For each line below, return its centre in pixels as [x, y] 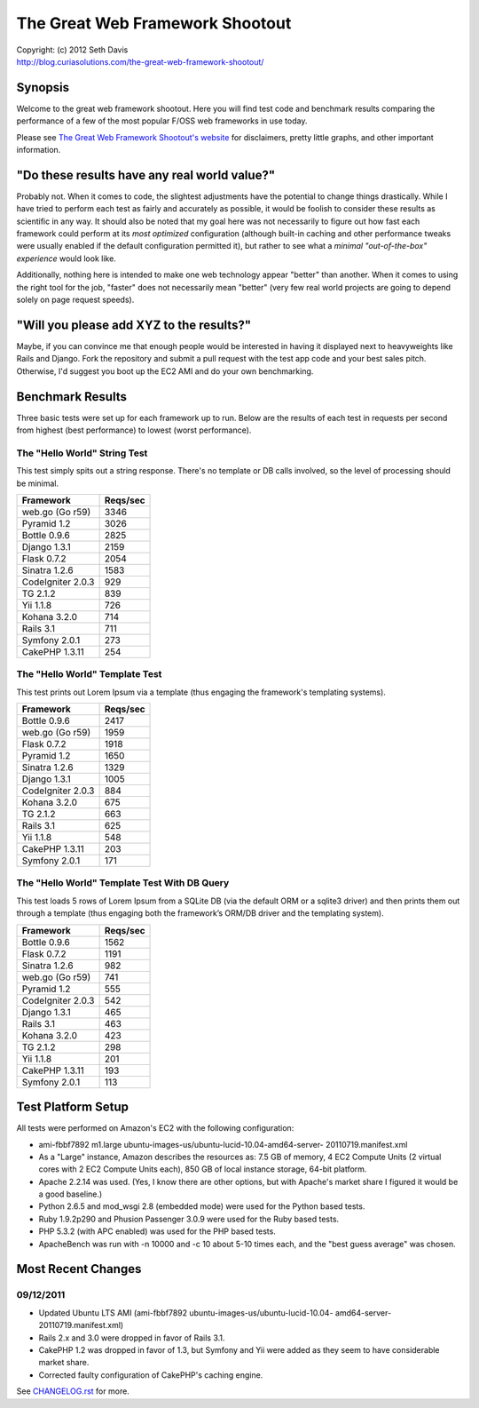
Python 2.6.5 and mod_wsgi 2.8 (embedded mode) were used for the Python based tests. [202, 1206]
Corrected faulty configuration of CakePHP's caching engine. [151, 1375]
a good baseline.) [71, 1194]
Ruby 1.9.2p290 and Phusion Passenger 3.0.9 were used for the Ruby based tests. [189, 1219]
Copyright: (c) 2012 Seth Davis [72, 50]
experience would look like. [67, 259]
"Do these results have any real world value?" [145, 175]
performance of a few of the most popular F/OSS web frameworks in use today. [162, 121]
